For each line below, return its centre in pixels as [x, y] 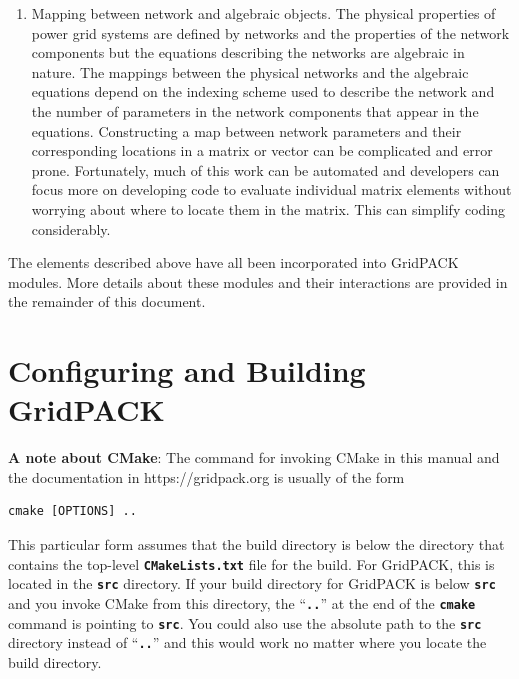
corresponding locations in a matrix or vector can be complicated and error [262, 150]
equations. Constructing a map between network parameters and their [246, 130]
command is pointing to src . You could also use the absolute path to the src [245, 622]
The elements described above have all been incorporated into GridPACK [233, 262]
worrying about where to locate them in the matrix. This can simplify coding [268, 208]
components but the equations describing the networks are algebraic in [248, 52]
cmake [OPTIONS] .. [72, 511]
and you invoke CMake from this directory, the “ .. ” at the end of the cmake [242, 602]
